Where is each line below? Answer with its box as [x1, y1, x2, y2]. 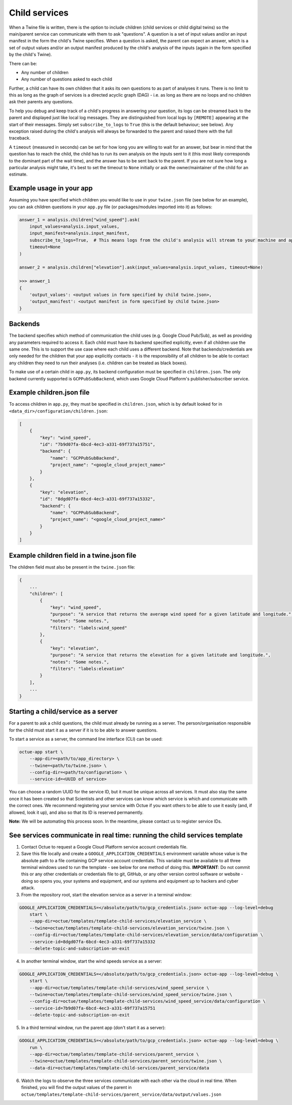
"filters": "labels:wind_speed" [50, 625, 128, 631]
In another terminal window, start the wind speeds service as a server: [21, 958, 163, 964]
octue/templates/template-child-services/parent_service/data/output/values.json [21, 1091, 221, 1097]
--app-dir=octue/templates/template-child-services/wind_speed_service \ [29, 985, 209, 990]
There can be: [9, 60, 37, 66]
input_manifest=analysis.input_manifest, [29, 231, 130, 236]
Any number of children [21, 69, 69, 75]
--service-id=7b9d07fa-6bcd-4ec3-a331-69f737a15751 [29, 1005, 156, 1011]
